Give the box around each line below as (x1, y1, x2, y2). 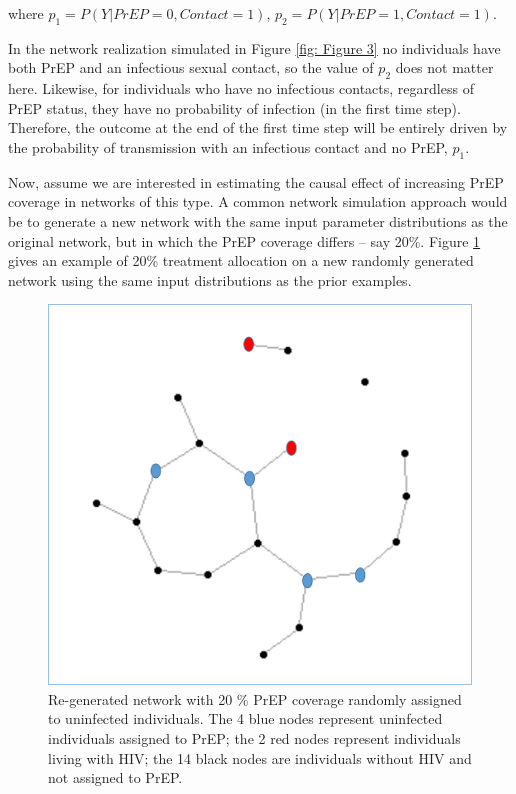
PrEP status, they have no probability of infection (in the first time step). (8, 97, 461, 118)
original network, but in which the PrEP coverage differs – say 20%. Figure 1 (8, 230, 481, 251)
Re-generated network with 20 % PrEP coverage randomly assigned (48, 688, 462, 709)
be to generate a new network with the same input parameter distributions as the (8, 210, 508, 231)
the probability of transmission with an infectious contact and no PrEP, (8, 136, 448, 157)
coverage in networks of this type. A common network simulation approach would (8, 191, 508, 212)
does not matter (395, 57, 494, 78)
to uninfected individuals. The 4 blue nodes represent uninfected (48, 708, 443, 729)
